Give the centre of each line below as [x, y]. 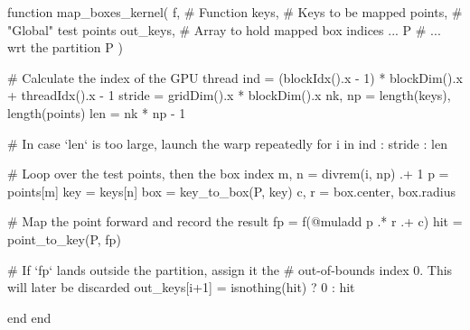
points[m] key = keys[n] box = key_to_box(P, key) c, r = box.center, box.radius [232, 191]
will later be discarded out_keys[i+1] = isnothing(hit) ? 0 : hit [181, 287]
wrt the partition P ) [65, 47]
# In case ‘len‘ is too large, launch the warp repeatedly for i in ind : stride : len [227, 143]
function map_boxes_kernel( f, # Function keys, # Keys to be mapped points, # [235, 12]
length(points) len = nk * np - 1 [97, 112]
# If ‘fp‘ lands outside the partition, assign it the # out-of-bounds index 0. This [230, 269]
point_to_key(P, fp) [64, 238]
